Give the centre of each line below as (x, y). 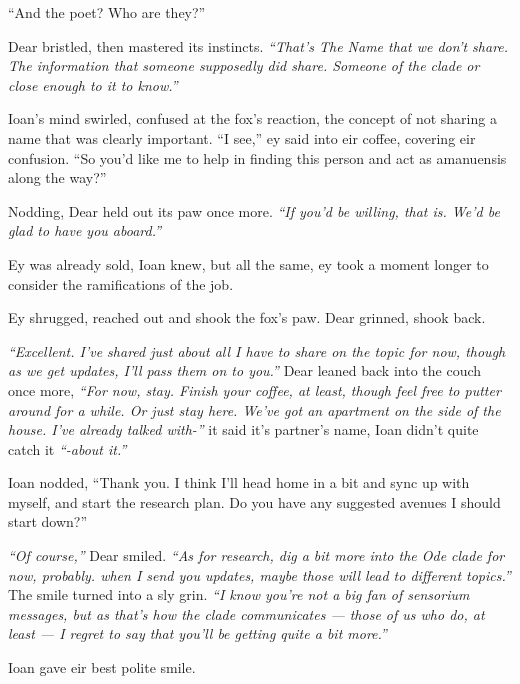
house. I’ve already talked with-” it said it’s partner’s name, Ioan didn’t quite (243, 429)
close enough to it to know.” (93, 84)
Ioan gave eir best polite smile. (102, 667)
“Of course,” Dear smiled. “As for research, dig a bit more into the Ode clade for (256, 555)
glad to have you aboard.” (85, 230)
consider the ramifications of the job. (121, 283)
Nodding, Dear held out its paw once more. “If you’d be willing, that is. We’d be (254, 210)
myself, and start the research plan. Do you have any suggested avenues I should (254, 501)
